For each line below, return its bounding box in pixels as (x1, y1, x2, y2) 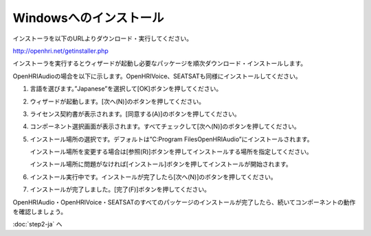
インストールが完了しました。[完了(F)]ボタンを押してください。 (30, 185, 211, 193)
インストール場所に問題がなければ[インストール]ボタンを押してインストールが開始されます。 (30, 160, 292, 168)
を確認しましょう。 (12, 208, 67, 216)
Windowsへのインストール (12, 10, 164, 25)
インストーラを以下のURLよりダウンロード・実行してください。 (12, 34, 192, 43)
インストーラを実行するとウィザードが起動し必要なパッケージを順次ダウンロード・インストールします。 (12, 59, 307, 68)
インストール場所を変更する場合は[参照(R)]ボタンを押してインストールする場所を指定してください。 (30, 147, 313, 156)
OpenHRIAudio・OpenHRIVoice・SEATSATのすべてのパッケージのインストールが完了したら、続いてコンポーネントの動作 (12, 198, 356, 206)
